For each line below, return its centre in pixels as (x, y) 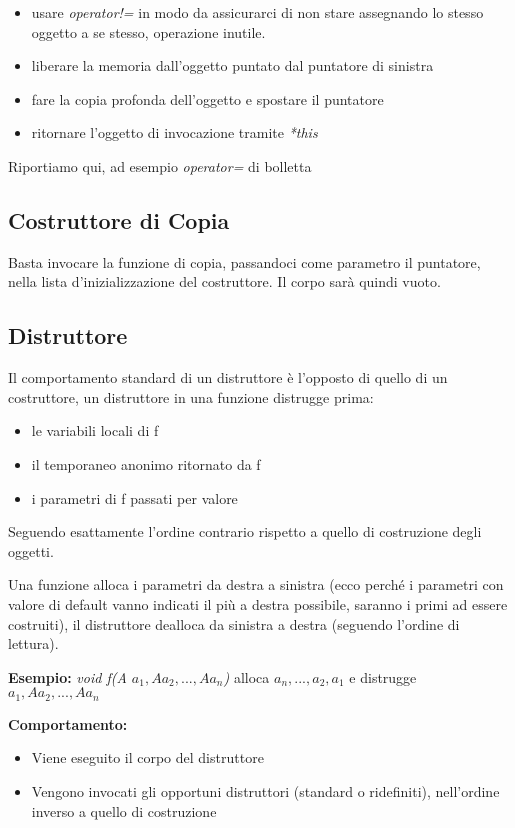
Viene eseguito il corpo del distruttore (147, 757)
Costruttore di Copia (119, 219)
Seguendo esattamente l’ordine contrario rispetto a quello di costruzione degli (245, 531)
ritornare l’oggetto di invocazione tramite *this (174, 132)
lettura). (33, 643)
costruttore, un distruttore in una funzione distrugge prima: (191, 396)
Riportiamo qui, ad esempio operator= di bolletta (160, 165)
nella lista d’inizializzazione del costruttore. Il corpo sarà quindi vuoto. (224, 281)
